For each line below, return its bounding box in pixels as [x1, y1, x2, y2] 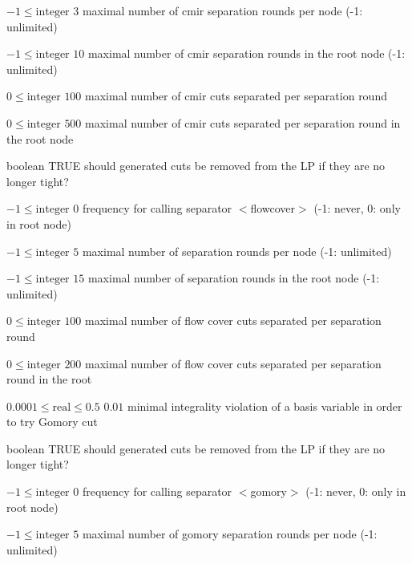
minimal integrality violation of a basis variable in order [127, 397, 402, 414]
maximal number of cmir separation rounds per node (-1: [82, 2, 363, 18]
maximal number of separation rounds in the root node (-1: [87, 270, 380, 286]
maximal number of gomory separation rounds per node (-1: [82, 525, 378, 542]
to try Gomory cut [6, 413, 98, 430]
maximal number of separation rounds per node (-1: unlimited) [82, 242, 392, 259]
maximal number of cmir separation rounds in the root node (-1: [87, 45, 406, 62]
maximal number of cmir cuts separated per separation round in [85, 114, 401, 131]
